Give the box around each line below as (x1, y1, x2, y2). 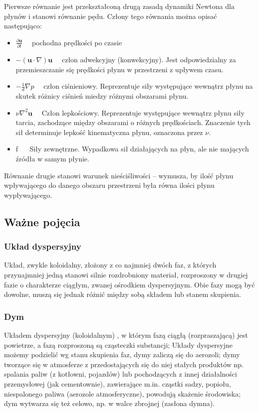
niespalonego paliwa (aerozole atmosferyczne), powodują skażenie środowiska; (4, 388, 241, 399)
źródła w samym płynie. (15, 153, 89, 164)
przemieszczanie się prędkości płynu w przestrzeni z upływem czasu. (15, 64, 224, 74)
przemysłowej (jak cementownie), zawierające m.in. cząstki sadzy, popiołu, (4, 379, 231, 389)
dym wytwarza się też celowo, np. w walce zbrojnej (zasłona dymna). (4, 398, 215, 409)
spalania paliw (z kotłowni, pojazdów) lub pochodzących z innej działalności (4, 369, 237, 379)
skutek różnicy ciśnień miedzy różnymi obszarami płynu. (15, 91, 189, 101)
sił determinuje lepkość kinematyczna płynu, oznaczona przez (15, 127, 203, 137)
